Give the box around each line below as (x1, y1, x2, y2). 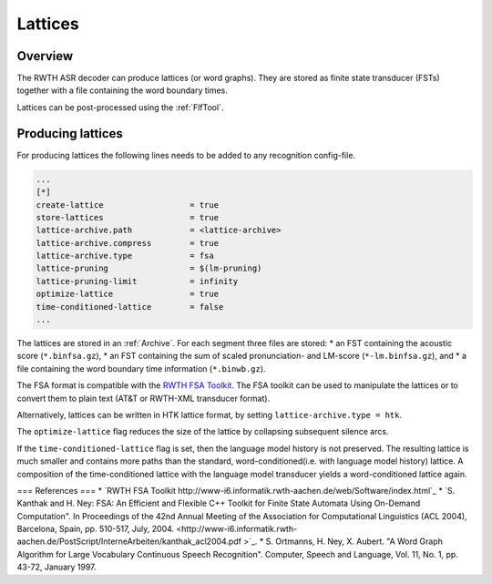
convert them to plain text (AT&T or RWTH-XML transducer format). (16, 393, 271, 404)
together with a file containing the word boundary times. (16, 85, 228, 96)
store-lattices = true (36, 212, 219, 222)
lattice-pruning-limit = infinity (36, 276, 239, 286)
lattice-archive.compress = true (36, 238, 219, 248)
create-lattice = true (36, 200, 219, 210)
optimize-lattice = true (36, 289, 219, 300)
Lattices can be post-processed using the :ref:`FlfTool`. (16, 101, 224, 113)
